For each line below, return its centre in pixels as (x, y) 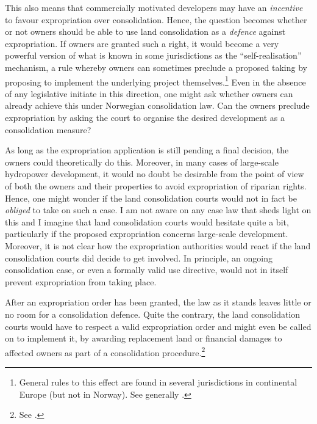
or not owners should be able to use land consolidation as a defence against (145, 31)
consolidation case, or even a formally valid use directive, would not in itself (147, 270)
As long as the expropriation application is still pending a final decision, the (147, 150)
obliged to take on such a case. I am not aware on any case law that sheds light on (158, 210)
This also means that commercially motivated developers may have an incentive (154, 7)
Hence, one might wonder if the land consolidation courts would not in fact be (151, 198)
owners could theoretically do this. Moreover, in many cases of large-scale (142, 162)
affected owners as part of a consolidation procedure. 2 (105, 351)
